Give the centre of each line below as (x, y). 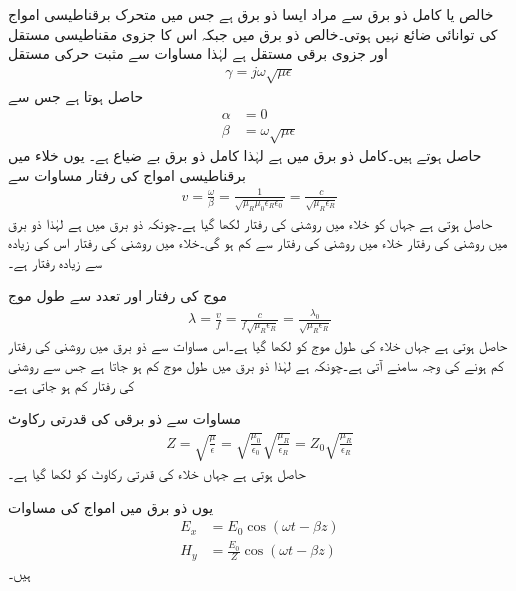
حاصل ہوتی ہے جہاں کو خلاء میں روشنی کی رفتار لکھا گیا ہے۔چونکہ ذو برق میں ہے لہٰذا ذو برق (250, 222)
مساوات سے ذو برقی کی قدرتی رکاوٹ (124, 418)
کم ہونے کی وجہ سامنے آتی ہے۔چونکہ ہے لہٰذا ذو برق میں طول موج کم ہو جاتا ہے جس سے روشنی (256, 364)
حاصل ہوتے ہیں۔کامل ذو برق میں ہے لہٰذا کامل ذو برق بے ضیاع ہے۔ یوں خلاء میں (245, 155)
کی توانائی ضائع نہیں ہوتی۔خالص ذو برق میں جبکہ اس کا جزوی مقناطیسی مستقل (253, 33)
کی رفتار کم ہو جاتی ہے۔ (71, 384)
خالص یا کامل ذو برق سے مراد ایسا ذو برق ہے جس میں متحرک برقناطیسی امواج (251, 14)
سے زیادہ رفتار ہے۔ (55, 261)
